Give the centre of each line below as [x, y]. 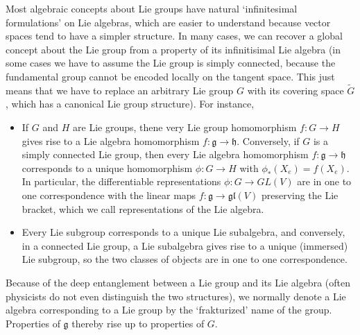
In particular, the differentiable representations [121, 181]
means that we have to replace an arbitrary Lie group [120, 90]
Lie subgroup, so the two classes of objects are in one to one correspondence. [185, 259]
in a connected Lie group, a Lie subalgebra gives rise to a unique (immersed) [185, 245]
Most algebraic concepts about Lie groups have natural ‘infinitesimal [152, 8]
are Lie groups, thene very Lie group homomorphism [185, 127]
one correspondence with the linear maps [109, 195]
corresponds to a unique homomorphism [107, 167]
